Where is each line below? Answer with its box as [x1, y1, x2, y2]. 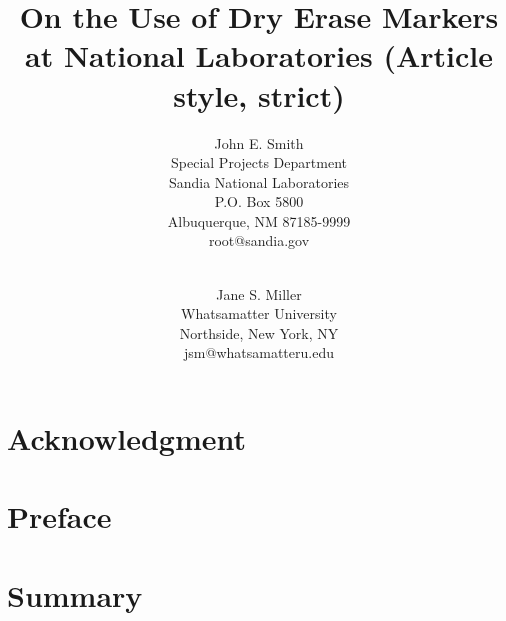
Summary [7, 574, 143, 615]
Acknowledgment [7, 418, 246, 459]
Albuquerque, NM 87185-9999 [167, 210, 351, 231]
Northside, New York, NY [179, 322, 339, 343]
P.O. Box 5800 [214, 191, 304, 212]
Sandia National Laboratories [168, 171, 350, 192]
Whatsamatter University [181, 303, 337, 324]
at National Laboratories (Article [25, 35, 493, 76]
